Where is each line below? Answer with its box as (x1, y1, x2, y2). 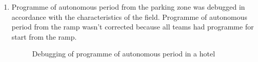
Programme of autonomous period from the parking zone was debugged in (11, 2, 245, 12)
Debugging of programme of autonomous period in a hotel (32, 48, 215, 59)
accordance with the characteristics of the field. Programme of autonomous (11, 11, 247, 22)
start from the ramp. (11, 31, 77, 42)
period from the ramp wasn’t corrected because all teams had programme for (11, 21, 254, 32)
